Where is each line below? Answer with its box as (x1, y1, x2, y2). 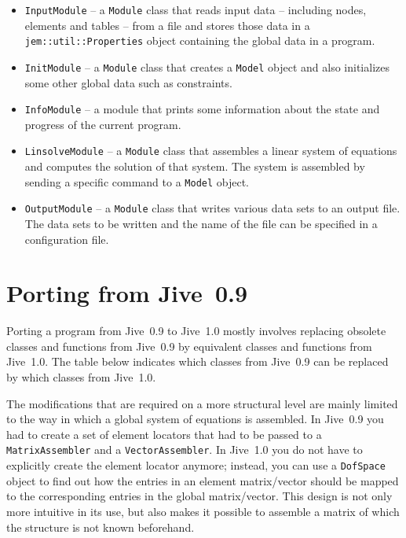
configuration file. (24, 230, 109, 247)
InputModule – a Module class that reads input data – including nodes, (24, 2, 367, 17)
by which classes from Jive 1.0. (6, 369, 156, 385)
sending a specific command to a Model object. (24, 173, 250, 190)
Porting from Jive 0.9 (6, 277, 248, 309)
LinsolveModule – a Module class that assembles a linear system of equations (24, 142, 397, 159)
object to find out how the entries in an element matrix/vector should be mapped (6, 472, 399, 488)
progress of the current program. (24, 116, 181, 132)
